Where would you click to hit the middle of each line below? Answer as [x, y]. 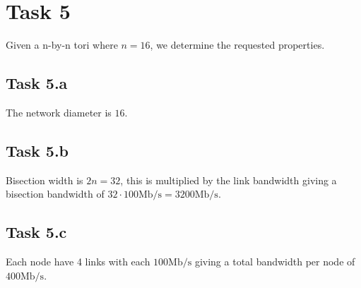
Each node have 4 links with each [78, 262]
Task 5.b [37, 150]
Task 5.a [37, 83]
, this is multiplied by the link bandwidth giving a [229, 180]
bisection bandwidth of [55, 194]
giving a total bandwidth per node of [275, 262]
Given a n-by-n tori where [62, 45]
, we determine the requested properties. [237, 45]
